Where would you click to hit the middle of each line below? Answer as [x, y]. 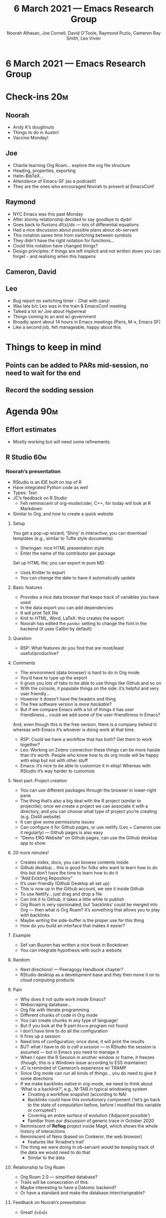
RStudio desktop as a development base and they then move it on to [90, 975]
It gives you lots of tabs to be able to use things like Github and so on [91, 683]
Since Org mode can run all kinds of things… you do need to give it [88, 1073]
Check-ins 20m [37, 97]
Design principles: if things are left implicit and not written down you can [87, 251]
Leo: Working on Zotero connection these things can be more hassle [90, 750]
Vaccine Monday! [30, 138]
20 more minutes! [31, 853]
